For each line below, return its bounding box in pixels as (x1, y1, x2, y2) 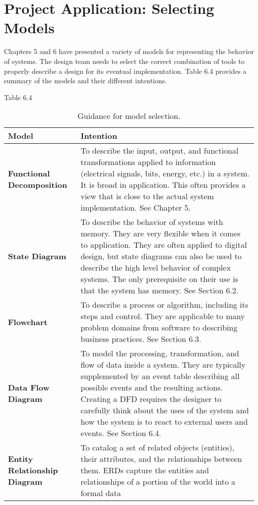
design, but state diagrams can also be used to (80, 250, 242, 262)
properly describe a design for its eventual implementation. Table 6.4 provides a (4, 65, 247, 76)
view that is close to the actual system (80, 190, 214, 202)
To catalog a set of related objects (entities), (80, 442, 235, 453)
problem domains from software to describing (80, 322, 238, 334)
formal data (80, 487, 121, 499)
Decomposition (8, 179, 67, 191)
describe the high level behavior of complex (80, 262, 231, 274)
